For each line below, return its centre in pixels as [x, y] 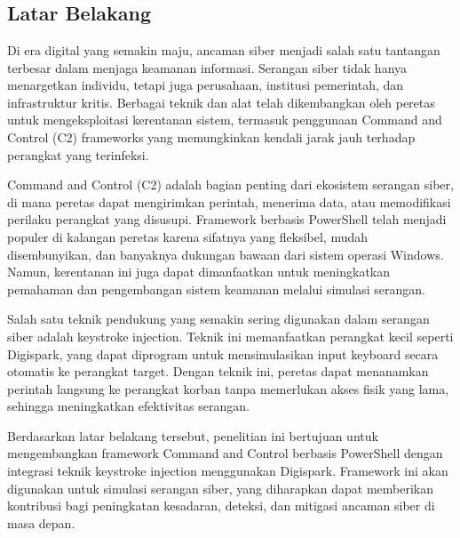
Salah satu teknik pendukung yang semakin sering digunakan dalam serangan [218, 319]
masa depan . [41, 522]
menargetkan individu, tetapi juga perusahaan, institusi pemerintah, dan [206, 85]
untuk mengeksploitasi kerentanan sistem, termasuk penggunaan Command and [225, 120]
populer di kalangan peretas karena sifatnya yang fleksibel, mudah [188, 236]
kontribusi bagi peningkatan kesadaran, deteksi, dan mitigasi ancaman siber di [221, 506]
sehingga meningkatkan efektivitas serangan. [128, 406]
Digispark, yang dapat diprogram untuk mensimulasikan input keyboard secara [223, 353]
